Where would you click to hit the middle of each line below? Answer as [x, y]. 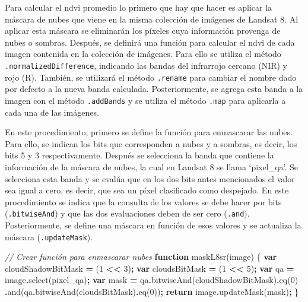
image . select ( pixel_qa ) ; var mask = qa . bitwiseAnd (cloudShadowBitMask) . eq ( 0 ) [152, 280]
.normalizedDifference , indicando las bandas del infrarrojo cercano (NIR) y [146, 65]
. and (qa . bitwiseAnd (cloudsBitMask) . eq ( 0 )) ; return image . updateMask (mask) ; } [152, 291]
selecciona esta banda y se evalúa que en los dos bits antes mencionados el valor [150, 178]
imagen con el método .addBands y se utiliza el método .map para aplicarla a [145, 100]
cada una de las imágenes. [52, 112]
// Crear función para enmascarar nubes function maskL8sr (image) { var [141, 257]
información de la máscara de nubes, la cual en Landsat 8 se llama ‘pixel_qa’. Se [152, 166]
